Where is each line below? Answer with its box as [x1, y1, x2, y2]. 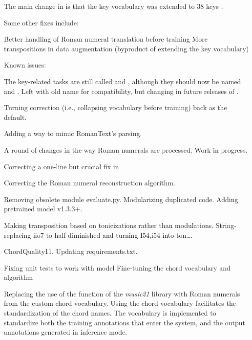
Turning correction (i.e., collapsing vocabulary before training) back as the [4, 102, 227, 113]
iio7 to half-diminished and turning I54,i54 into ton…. [33, 229, 193, 240]
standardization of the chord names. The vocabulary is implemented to [4, 308, 216, 318]
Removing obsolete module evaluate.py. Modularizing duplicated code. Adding [4, 194, 238, 204]
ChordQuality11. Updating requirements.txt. [4, 246, 138, 256]
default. [4, 112, 27, 122]
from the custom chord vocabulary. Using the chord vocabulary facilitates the [4, 298, 236, 308]
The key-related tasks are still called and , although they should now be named [4, 76, 241, 86]
